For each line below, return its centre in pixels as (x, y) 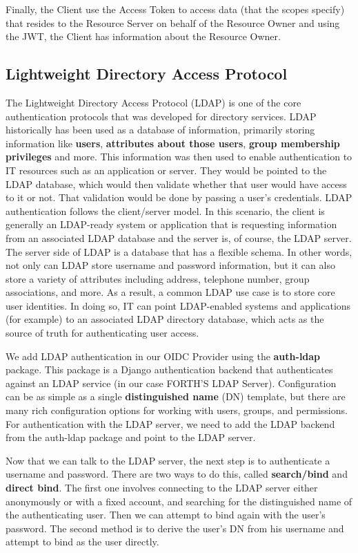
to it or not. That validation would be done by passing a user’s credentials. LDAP (179, 197)
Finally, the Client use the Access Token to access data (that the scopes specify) (175, 9)
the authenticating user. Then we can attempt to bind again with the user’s (166, 515)
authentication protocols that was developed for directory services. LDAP (161, 116)
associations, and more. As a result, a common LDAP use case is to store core (170, 292)
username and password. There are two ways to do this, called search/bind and (177, 474)
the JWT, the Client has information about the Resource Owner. (143, 36)
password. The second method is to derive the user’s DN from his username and (175, 528)
